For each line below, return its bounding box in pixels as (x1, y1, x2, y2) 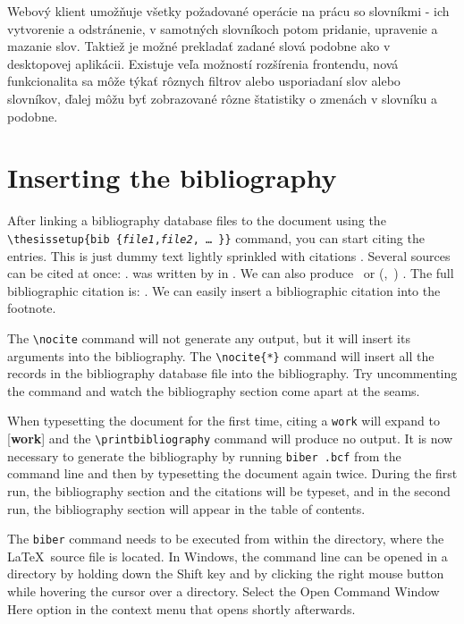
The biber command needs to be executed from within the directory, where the (7, 529, 444, 548)
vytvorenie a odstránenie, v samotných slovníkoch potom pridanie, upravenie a (7, 19, 438, 38)
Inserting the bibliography (7, 159, 337, 196)
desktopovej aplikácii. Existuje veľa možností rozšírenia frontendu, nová (7, 54, 399, 72)
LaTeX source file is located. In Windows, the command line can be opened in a (7, 546, 448, 565)
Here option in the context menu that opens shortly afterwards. (7, 599, 356, 618)
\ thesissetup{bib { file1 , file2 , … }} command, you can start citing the (7, 228, 425, 247)
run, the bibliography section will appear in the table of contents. (7, 499, 366, 518)
